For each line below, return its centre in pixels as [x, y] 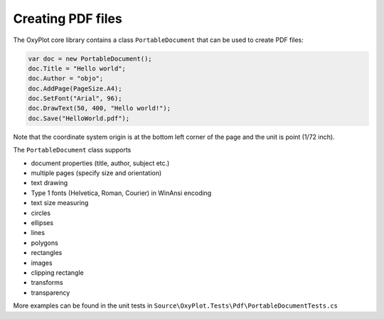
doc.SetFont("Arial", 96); [75, 99]
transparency [50, 293]
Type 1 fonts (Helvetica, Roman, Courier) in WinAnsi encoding [121, 193]
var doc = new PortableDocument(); [90, 58]
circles [41, 213]
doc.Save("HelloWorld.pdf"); [79, 118]
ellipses [42, 223]
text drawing [49, 183]
